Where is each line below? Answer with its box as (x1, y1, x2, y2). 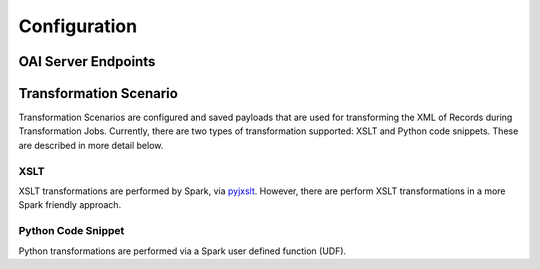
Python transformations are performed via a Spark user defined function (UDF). (18, 245, 347, 257)
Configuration (18, 15, 138, 37)
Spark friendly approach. (18, 199, 122, 211)
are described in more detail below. (18, 139, 164, 151)
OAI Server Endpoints (18, 53, 156, 70)
